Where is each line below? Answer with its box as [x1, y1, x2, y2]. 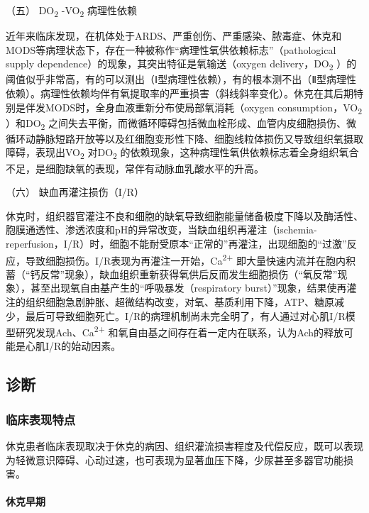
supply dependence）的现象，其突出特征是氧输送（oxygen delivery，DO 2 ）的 [6, 56, 357, 73]
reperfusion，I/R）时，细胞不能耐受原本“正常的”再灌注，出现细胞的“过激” [6, 236, 347, 250]
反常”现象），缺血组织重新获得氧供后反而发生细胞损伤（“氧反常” [40, 266, 338, 281]
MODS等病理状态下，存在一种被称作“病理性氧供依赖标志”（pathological [6, 42, 336, 57]
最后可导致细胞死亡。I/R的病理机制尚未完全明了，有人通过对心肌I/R [25, 308, 346, 323]
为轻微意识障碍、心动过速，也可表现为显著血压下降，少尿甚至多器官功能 [6, 452, 343, 467]
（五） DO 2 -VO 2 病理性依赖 [6, 3, 137, 19]
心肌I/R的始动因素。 [25, 338, 121, 353]
